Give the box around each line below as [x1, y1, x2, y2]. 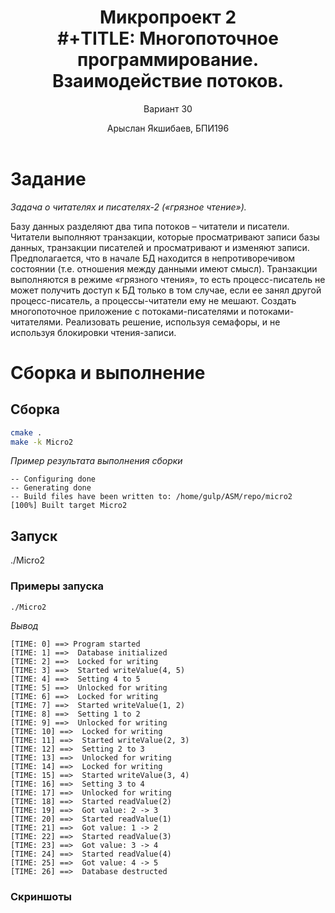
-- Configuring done [10, 474, 97, 485]
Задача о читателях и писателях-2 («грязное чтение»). [10, 201, 247, 213]
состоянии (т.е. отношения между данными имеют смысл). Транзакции [10, 262, 318, 275]
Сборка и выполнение [10, 361, 206, 384]
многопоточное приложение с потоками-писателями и [10, 305, 247, 317]
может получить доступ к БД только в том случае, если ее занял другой [10, 284, 322, 296]
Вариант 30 [143, 102, 193, 115]
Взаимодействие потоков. [51, 70, 285, 93]
